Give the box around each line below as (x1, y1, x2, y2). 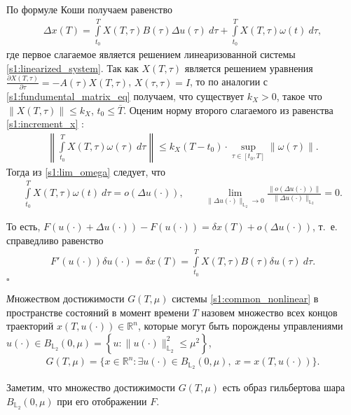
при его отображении (57, 393, 147, 408)
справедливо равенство (6, 232, 104, 247)
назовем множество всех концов (201, 304, 338, 319)
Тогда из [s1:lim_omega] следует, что (6, 164, 165, 178)
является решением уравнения (184, 60, 313, 75)
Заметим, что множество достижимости (6, 380, 176, 395)
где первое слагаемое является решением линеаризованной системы (6, 47, 296, 62)
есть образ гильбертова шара (222, 380, 345, 395)
